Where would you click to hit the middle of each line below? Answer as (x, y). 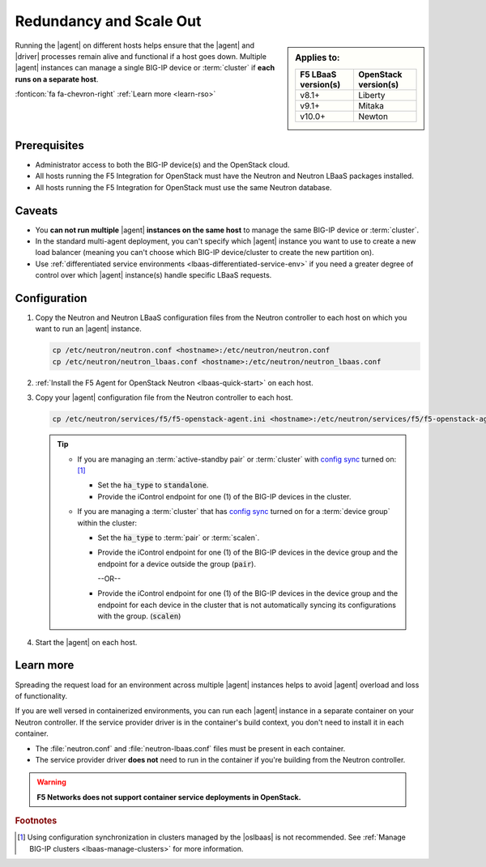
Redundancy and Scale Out (108, 21)
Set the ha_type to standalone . (153, 485)
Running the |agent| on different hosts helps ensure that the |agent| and (135, 45)
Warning (51, 782)
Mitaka (371, 105)
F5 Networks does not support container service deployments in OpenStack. (169, 797)
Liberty (371, 95)
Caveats (36, 210)
